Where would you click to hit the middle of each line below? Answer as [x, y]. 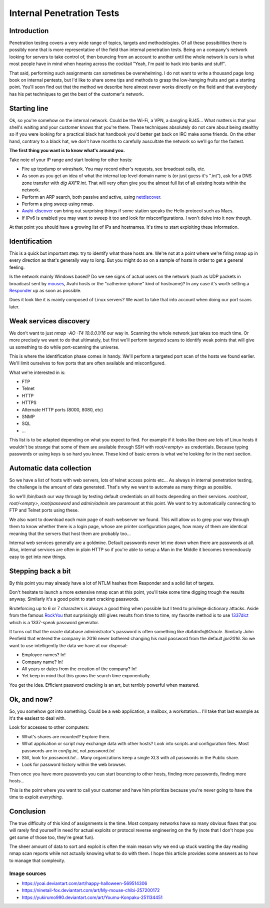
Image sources [28, 873]
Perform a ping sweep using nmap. [58, 204]
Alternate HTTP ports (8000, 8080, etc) [62, 409]
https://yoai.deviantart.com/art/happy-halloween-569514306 [84, 883]
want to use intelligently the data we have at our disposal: [68, 645]
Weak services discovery [49, 321]
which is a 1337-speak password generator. [54, 622]
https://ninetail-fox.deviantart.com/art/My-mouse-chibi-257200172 [91, 890]
